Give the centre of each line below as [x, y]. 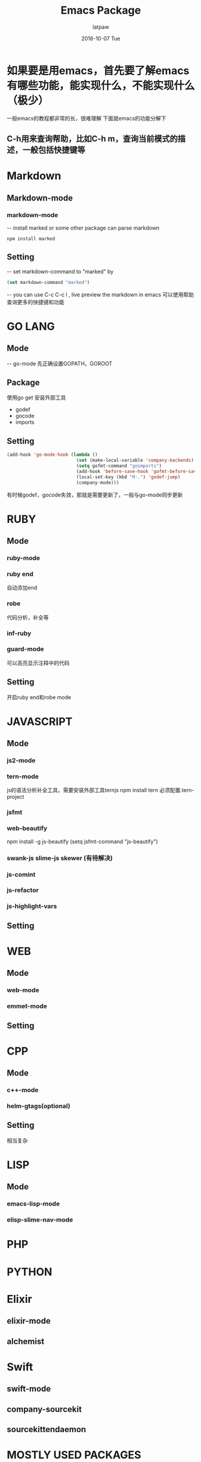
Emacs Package [101, 10]
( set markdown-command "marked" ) [48, 282]
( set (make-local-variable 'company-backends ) [135, 460]
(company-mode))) [98, 483]
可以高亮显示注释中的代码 [38, 663]
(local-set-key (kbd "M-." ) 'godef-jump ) [128, 477]
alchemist [26, 1341]
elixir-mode [29, 1321]
